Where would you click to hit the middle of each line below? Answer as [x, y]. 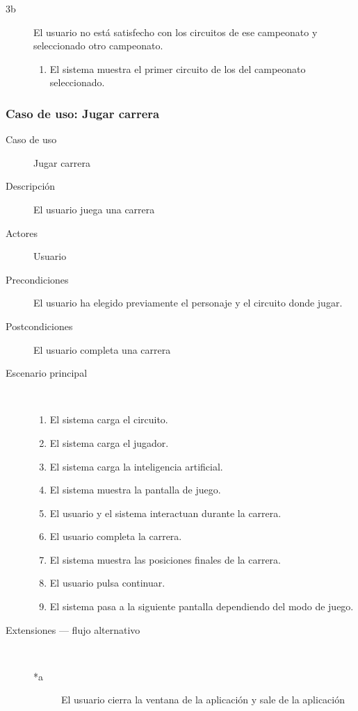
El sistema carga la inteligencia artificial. [136, 466]
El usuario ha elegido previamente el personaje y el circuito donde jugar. [188, 303]
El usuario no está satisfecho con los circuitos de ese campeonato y [176, 32]
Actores [22, 232]
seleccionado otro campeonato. [98, 46]
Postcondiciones [39, 326]
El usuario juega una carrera [94, 209]
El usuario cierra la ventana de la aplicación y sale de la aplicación [203, 700]
